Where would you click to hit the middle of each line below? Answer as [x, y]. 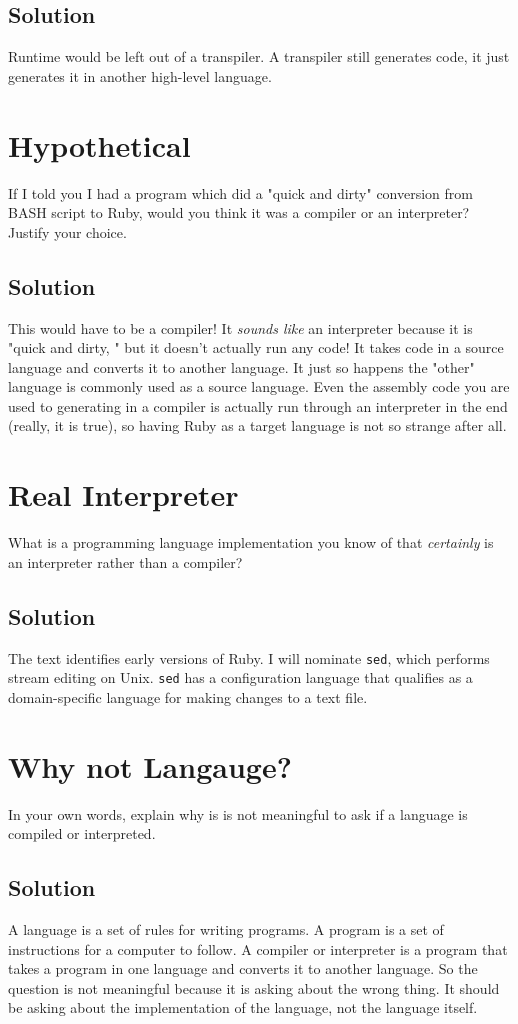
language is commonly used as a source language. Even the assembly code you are [259, 386]
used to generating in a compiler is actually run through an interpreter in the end [258, 405]
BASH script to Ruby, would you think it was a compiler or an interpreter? [239, 212]
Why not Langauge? [150, 765]
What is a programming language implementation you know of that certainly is [251, 542]
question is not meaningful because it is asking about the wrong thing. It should [254, 987]
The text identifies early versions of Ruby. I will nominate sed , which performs [249, 657]
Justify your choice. [67, 231]
